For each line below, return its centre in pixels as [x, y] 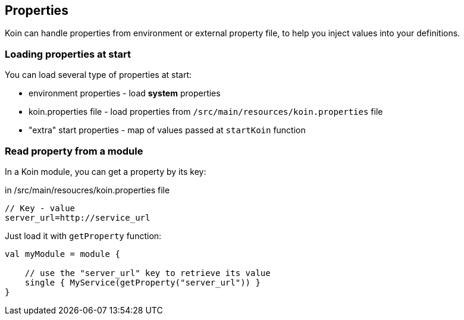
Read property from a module [74, 151]
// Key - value [40, 208]
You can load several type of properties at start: [98, 75]
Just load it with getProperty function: [83, 236]
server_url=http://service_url [78, 217]
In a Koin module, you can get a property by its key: [106, 171]
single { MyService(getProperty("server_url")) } [142, 282]
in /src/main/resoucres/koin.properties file [87, 190]
